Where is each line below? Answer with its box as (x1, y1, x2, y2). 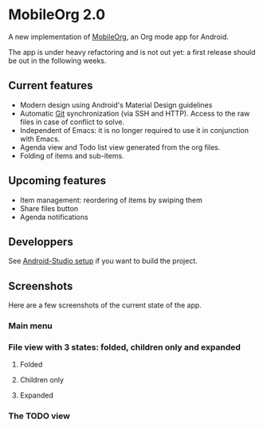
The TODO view (8, 410, 70, 421)
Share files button (19, 203, 79, 213)
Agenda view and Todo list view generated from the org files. (19, 142, 221, 152)
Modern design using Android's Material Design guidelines (19, 100, 213, 109)
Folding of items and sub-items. (19, 151, 125, 160)
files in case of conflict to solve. (19, 117, 125, 127)
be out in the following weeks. (8, 56, 107, 65)
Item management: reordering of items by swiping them (19, 195, 203, 205)
